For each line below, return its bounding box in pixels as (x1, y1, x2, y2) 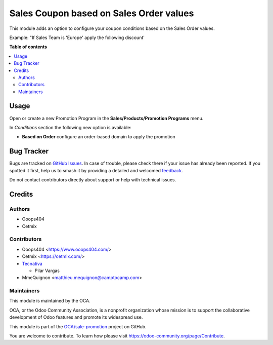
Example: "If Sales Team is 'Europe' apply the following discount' (9, 34, 145, 41)
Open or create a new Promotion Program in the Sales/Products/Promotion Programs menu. (9, 115, 204, 121)
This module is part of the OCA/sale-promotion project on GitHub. (9, 323, 147, 329)
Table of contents (9, 44, 48, 50)
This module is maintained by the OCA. (9, 298, 90, 304)
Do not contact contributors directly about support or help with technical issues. (9, 177, 176, 183)
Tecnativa (22, 260, 42, 266)
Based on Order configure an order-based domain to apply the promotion (22, 134, 175, 140)
